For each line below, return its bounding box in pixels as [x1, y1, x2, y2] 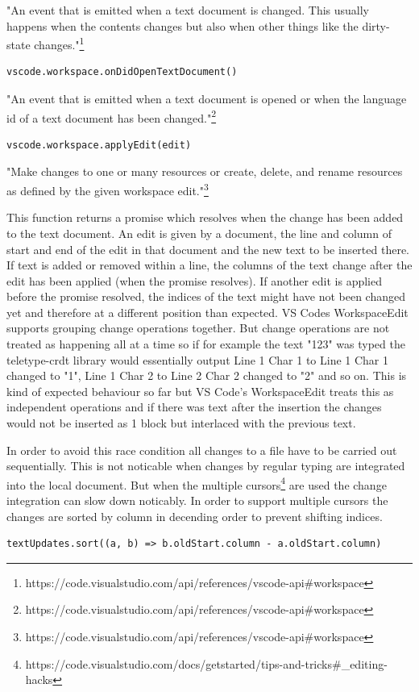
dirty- [362, 17, 390, 34]
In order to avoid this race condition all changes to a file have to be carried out [6, 441, 397, 458]
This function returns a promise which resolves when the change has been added [6, 209, 404, 226]
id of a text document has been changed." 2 [6, 106, 217, 126]
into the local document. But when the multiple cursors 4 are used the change [6, 473, 387, 493]
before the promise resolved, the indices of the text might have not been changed [6, 288, 405, 305]
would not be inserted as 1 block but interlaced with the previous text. [6, 415, 356, 431]
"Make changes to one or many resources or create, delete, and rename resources [6, 163, 403, 180]
